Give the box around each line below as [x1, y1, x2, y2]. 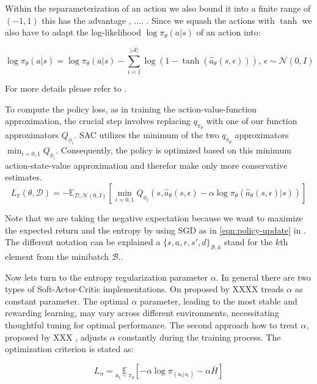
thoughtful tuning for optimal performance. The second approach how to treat [5, 318, 298, 331]
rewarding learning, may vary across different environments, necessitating [5, 306, 279, 319]
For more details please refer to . [5, 81, 127, 94]
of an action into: [196, 26, 261, 39]
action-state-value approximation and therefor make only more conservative [5, 158, 288, 171]
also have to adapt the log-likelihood [5, 26, 141, 39]
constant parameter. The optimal [5, 294, 129, 307]
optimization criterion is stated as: [5, 342, 134, 355]
